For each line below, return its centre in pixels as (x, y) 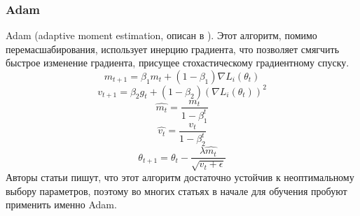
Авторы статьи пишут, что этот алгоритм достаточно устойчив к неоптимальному (180, 177)
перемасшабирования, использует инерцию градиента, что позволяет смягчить (173, 49)
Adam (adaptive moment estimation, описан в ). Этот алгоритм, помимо (161, 35)
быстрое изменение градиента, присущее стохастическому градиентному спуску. (178, 63)
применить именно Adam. (61, 204)
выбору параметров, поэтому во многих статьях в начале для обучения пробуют (176, 190)
